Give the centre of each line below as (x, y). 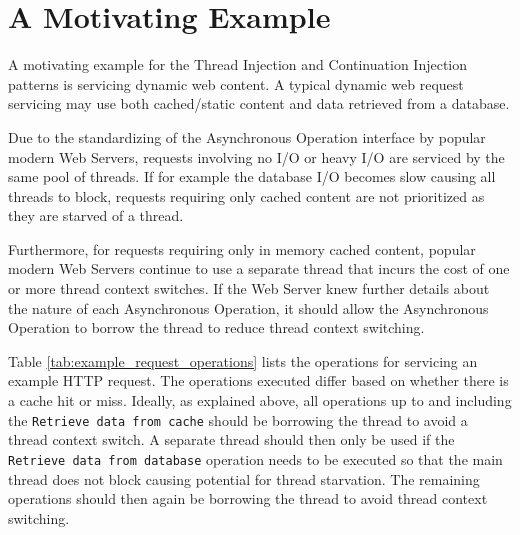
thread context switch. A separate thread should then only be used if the (231, 439)
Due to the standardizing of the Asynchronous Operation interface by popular (247, 136)
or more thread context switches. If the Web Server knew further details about (249, 288)
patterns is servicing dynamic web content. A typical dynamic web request (236, 83)
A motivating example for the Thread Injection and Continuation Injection (238, 64)
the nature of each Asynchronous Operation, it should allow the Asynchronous (248, 307)
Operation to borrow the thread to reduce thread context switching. (216, 327)
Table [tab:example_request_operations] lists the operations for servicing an (243, 360)
